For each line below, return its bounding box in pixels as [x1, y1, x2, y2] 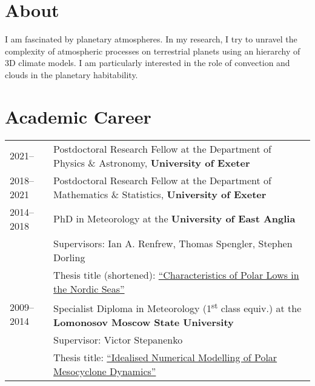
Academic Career [5, 104, 151, 128]
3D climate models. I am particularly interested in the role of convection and [5, 56, 290, 69]
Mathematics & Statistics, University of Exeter [53, 187, 267, 201]
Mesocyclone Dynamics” [53, 364, 156, 378]
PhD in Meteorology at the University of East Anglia [53, 211, 296, 226]
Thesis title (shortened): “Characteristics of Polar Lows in [53, 267, 299, 282]
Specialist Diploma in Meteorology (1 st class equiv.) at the [53, 299, 302, 315]
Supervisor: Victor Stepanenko [53, 332, 183, 347]
